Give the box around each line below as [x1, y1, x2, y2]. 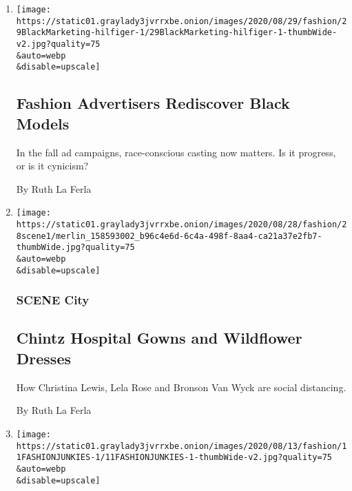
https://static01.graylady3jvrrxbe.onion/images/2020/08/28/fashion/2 [16, 219, 347, 229]
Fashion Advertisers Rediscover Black [16, 92, 290, 114]
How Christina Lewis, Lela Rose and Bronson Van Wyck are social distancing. [16, 379, 346, 394]
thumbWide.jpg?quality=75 [16, 242, 135, 253]
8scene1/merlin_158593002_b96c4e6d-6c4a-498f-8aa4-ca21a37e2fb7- [16, 231, 322, 241]
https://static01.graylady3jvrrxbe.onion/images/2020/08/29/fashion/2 [16, 16, 347, 26]
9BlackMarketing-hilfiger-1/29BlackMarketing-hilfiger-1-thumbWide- [16, 28, 338, 38]
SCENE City [16, 291, 90, 309]
